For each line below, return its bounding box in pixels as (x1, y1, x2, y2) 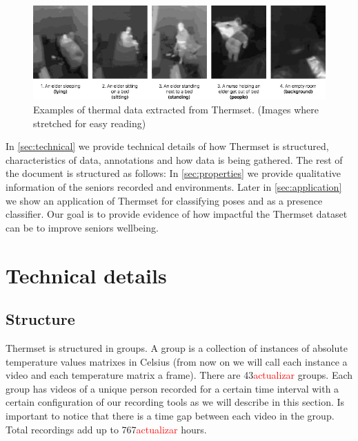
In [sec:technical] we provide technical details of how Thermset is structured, (6, 139, 329, 153)
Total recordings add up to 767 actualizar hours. (6, 422, 207, 436)
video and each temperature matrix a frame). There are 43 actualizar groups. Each (6, 368, 353, 382)
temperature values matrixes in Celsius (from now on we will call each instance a (6, 354, 348, 368)
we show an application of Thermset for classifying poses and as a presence (6, 193, 323, 207)
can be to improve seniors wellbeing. (6, 220, 159, 234)
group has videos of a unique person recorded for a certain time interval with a (6, 381, 339, 395)
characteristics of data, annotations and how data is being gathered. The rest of (6, 152, 343, 167)
